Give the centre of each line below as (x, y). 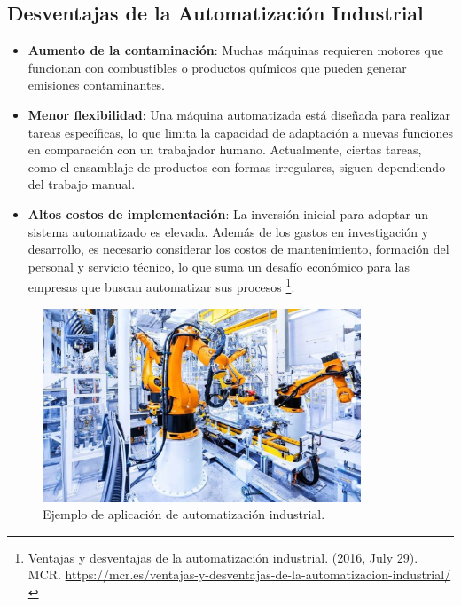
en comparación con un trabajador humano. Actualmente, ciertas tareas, (225, 150)
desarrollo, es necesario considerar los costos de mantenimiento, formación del (238, 249)
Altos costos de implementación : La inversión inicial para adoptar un (228, 213)
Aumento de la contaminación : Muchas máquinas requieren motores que (235, 50)
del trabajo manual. (82, 184)
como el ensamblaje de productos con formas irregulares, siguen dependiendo (237, 166)
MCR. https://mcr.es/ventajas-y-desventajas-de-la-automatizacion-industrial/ (239, 575)
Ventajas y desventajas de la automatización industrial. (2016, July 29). (223, 557)
